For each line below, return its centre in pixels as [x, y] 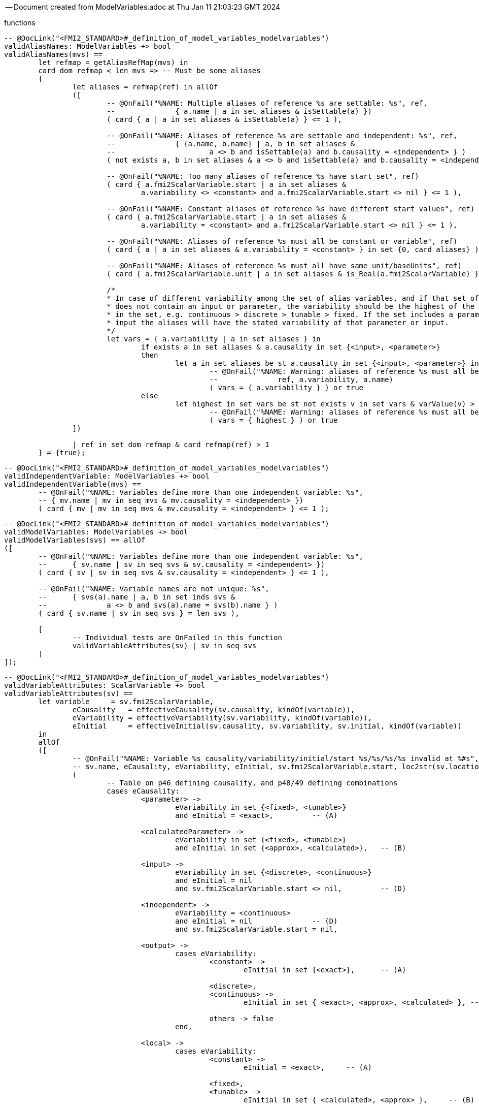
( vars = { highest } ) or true [273, 420]
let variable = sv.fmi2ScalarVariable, [126, 702]
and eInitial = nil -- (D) [256, 921]
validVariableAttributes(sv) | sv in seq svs [164, 646]
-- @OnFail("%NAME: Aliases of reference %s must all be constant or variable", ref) [282, 241]
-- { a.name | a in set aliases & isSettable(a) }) [239, 111]
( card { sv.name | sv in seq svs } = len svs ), [139, 613]
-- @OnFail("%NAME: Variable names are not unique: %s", [154, 589]
